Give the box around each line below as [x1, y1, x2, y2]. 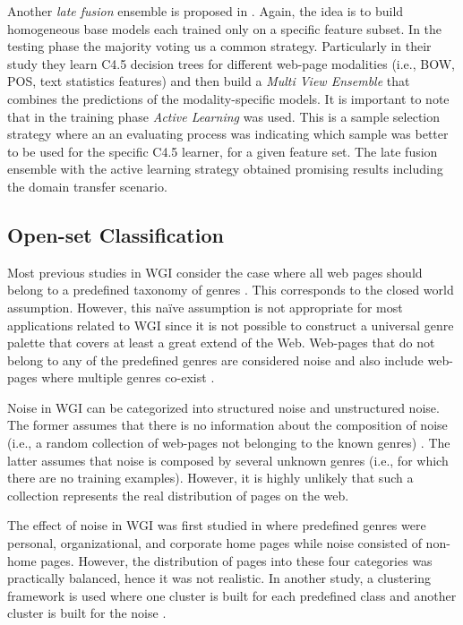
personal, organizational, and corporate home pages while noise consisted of [7, 534, 422, 552]
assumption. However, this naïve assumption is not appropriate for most [7, 297, 403, 316]
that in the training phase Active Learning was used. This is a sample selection [7, 107, 441, 125]
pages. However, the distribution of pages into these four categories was [40, 551, 433, 569]
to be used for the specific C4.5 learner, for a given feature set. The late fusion [7, 141, 438, 160]
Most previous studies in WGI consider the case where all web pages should [7, 262, 423, 281]
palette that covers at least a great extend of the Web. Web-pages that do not [7, 333, 435, 352]
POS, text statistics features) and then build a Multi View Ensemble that [7, 72, 410, 90]
